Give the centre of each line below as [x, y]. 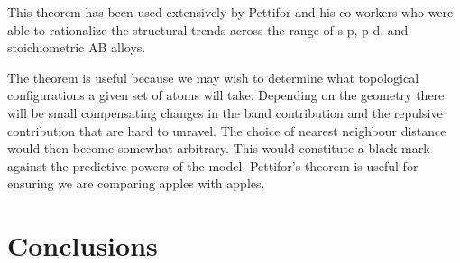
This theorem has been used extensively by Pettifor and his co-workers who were [230, 12]
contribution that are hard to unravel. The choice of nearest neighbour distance [227, 130]
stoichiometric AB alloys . [77, 47]
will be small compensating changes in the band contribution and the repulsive [225, 112]
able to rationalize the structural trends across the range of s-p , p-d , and [208, 29]
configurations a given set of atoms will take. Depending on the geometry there [226, 95]
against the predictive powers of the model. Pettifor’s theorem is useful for [213, 165]
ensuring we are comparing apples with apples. [136, 183]
